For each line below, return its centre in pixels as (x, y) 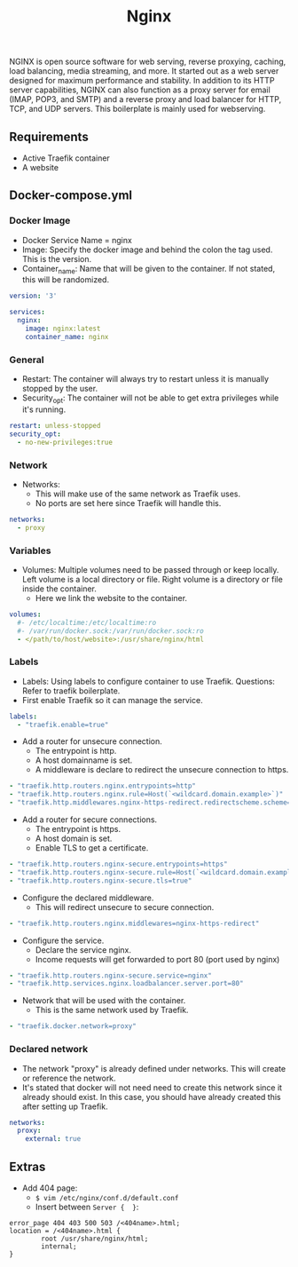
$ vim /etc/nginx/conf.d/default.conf (107, 1198)
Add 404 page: (50, 1188)
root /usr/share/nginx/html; (95, 1239)
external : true (53, 1139)
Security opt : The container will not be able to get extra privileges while (150, 399)
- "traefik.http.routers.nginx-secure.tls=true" (101, 881)
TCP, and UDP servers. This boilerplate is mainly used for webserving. (137, 109)
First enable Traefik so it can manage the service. (112, 700)
